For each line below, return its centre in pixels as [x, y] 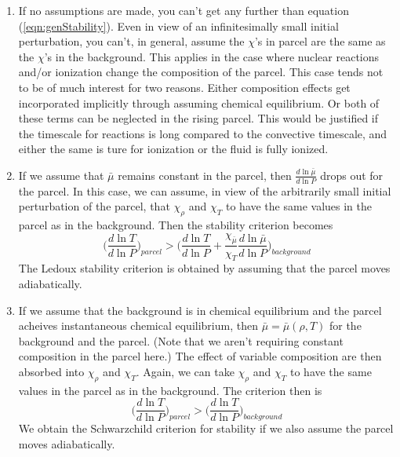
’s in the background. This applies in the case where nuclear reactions [212, 56]
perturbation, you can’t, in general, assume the [131, 41]
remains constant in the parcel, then [205, 175]
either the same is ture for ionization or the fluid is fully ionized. [173, 149]
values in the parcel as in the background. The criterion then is [170, 390]
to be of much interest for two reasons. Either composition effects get [184, 87]
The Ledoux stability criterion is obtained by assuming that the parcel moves [204, 268]
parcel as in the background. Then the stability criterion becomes [176, 225]
